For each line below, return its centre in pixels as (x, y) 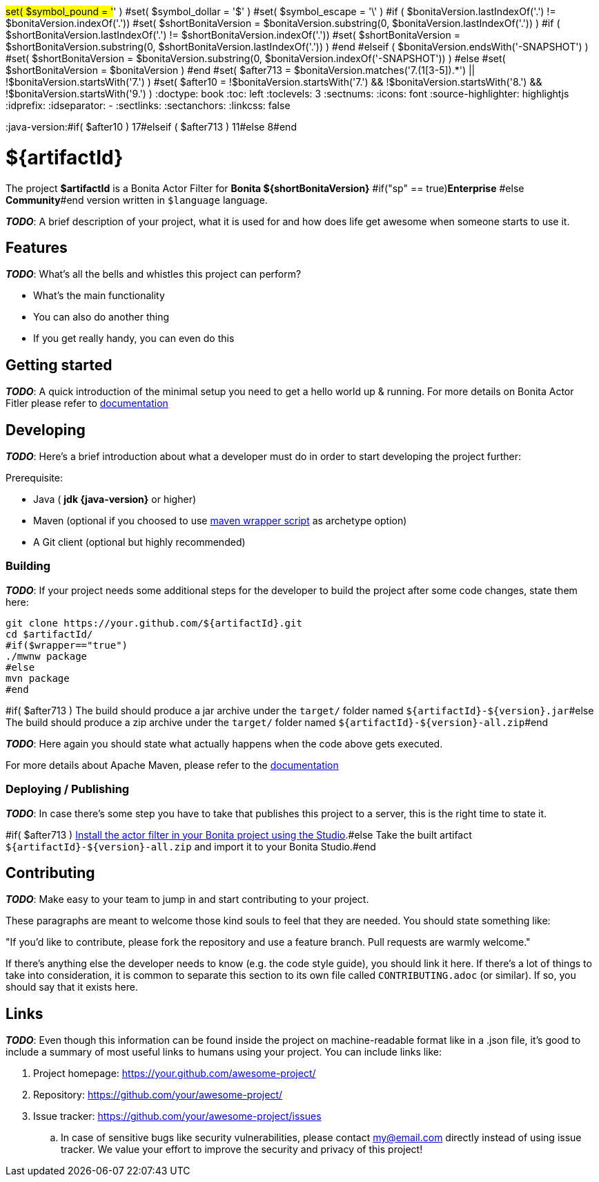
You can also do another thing (101, 317)
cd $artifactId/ (49, 634)
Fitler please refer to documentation (87, 403)
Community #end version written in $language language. (137, 200)
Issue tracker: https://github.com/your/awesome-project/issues (177, 1116)
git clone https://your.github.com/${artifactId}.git (154, 623)
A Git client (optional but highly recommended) (139, 542)
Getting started (59, 365)
